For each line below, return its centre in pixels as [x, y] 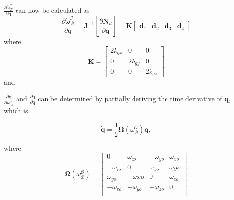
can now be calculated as [52, 10]
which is [16, 110]
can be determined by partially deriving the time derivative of [130, 99]
